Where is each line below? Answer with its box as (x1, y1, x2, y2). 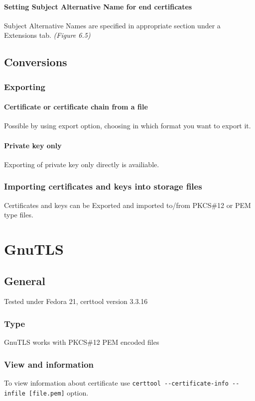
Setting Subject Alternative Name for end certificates (4, 1, 192, 11)
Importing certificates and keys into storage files (4, 180, 202, 193)
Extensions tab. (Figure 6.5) (4, 30, 91, 40)
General (4, 273, 45, 288)
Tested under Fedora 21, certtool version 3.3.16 (4, 296, 148, 306)
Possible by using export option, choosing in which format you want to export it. (4, 120, 251, 131)
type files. (4, 209, 33, 220)
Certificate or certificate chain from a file (4, 101, 148, 112)
